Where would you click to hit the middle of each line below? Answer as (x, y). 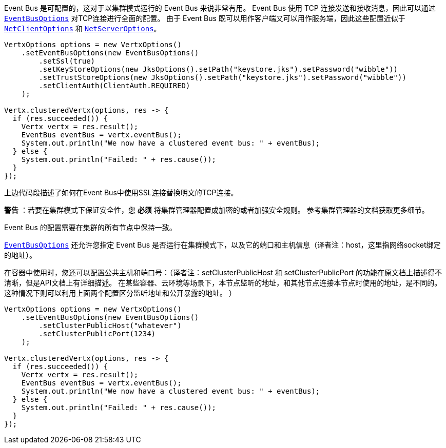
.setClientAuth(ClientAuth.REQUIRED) (114, 86)
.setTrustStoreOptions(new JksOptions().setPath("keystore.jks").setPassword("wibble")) (222, 77)
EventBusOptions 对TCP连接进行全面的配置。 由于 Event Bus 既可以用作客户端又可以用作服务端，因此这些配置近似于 (205, 18)
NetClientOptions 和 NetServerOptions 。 (83, 28)
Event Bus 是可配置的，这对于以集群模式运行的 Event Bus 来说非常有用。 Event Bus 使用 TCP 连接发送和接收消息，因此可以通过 (220, 8)
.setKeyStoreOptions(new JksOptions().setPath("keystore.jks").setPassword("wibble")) (218, 69)
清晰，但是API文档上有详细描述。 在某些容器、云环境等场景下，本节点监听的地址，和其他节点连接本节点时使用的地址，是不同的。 (223, 283)
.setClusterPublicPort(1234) (97, 334)
